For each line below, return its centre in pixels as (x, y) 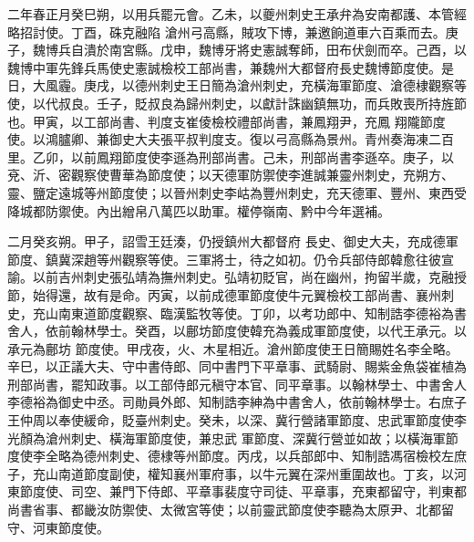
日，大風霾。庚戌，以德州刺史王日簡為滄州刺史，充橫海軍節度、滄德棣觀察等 (237, 85)
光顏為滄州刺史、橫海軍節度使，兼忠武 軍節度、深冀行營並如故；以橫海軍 (227, 438)
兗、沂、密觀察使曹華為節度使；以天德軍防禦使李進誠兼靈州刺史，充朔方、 (231, 175)
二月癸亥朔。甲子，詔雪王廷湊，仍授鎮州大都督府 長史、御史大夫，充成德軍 (233, 241)
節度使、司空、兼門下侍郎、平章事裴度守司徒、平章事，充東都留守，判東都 (243, 491)
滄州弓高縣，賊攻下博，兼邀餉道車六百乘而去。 (305, 31)
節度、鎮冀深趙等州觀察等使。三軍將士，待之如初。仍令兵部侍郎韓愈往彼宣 (231, 259)
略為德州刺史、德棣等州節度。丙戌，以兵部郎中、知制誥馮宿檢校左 (256, 456)
